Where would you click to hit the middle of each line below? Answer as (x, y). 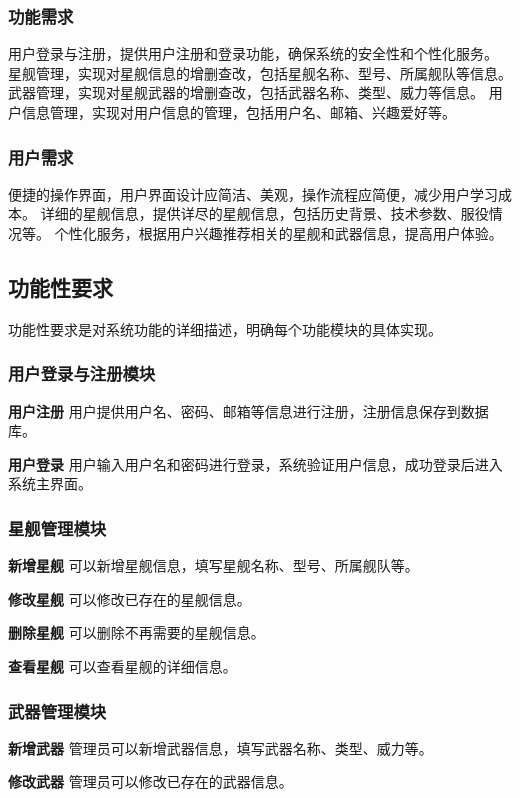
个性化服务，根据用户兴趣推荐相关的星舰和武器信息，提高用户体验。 (278, 233)
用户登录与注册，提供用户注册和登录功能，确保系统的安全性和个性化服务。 (253, 53)
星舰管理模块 (57, 527)
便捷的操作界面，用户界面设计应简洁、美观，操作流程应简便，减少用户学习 (253, 193)
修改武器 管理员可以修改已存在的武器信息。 (150, 781)
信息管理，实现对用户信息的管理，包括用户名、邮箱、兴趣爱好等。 (238, 112)
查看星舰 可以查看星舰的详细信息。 (122, 665)
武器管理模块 (57, 710)
